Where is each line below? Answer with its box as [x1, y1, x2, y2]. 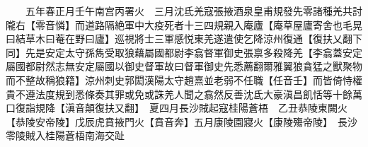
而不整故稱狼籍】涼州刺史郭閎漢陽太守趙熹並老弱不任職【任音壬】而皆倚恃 [6, 72, 352, 87]
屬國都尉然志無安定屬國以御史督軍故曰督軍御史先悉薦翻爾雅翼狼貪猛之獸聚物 [6, 59, 362, 73]
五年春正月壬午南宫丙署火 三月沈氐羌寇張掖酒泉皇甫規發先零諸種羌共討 [25, 4, 362, 18]
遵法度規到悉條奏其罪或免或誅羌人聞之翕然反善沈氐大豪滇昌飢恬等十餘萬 [25, 86, 362, 101]
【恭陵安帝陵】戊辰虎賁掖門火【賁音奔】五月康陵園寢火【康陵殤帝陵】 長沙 [6, 114, 357, 129]
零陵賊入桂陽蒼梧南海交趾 [6, 128, 125, 143]
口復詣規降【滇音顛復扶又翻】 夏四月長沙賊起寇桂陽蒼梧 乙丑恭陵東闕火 [6, 100, 347, 115]
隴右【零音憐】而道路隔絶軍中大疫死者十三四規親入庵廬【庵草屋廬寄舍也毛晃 [6, 17, 362, 32]
